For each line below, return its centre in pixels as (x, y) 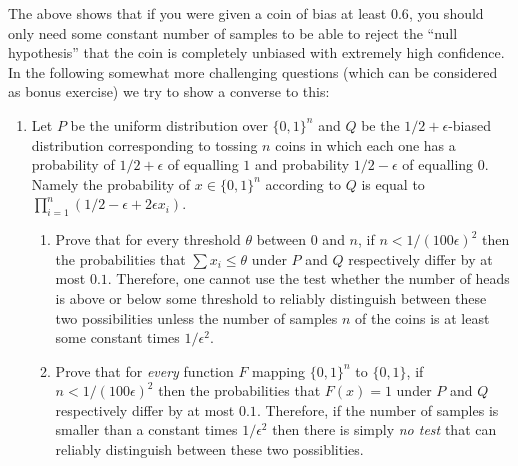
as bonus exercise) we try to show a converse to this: (169, 91)
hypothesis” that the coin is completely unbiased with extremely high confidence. (256, 52)
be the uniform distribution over (169, 124)
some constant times (117, 337)
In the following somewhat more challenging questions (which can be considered (253, 71)
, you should (446, 13)
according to (303, 183)
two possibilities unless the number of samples (196, 317)
